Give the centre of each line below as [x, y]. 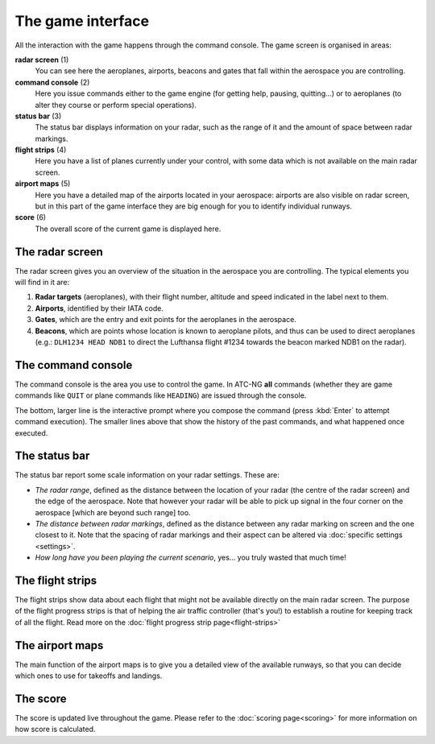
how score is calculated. [55, 730]
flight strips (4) [41, 150]
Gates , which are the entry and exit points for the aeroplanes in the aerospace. [166, 320]
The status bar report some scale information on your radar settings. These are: [147, 475]
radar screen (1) [42, 60]
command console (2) [52, 82]
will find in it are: [42, 283]
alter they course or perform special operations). [116, 105]
